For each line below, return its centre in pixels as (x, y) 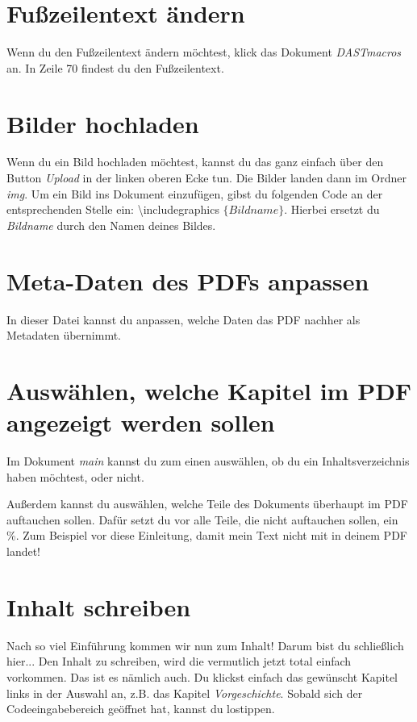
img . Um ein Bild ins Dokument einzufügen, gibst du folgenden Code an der (195, 193)
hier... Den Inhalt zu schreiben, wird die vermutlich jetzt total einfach (179, 661)
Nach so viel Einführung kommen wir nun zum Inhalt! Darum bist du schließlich (205, 645)
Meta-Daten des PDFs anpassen (188, 280)
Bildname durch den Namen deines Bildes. (111, 225)
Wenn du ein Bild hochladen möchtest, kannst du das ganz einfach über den (195, 162)
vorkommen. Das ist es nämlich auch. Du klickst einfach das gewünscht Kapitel (202, 676)
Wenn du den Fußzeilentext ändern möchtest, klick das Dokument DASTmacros (204, 52)
